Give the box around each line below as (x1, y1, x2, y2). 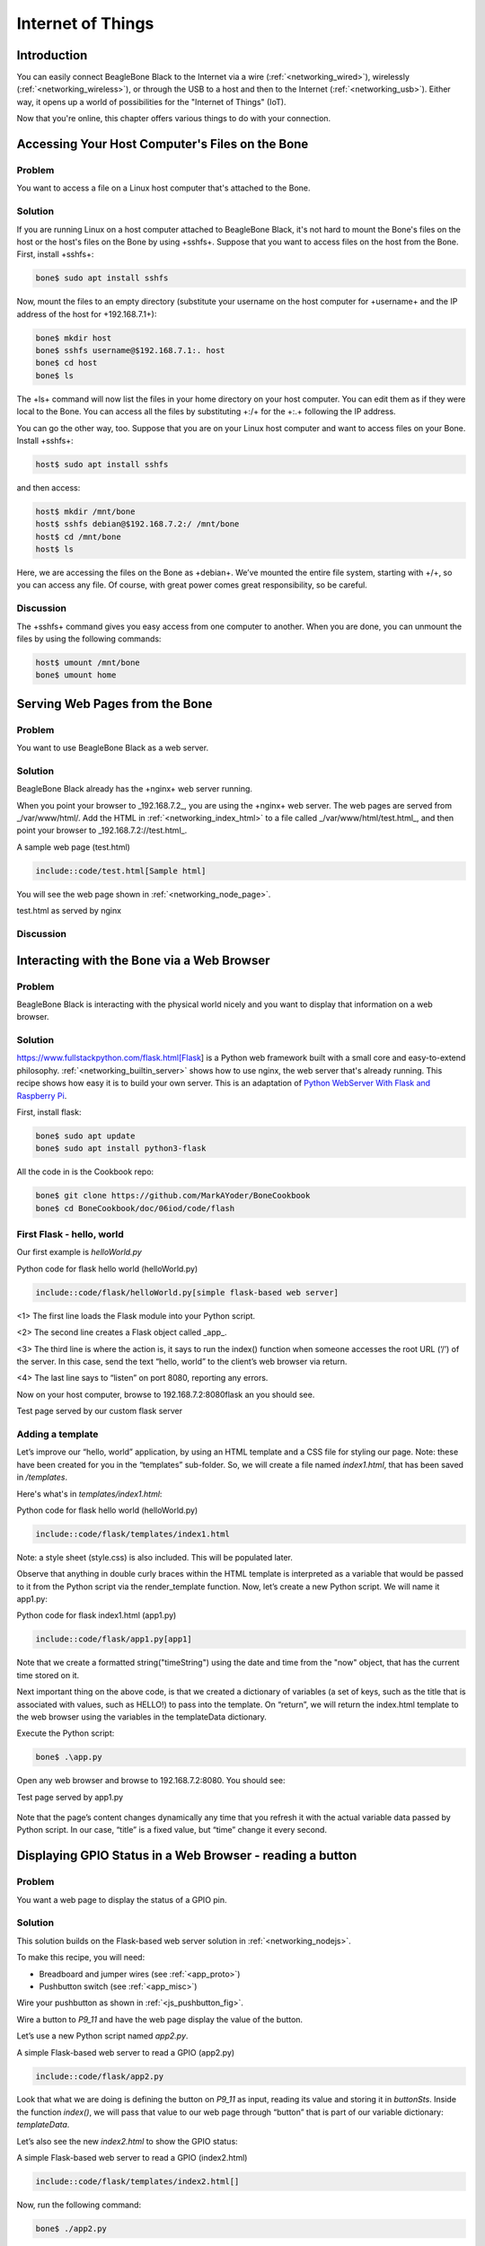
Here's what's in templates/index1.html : (16, 1488, 163, 1499)
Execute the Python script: (16, 1728, 115, 1738)
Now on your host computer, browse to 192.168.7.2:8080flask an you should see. (16, 1389, 315, 1400)
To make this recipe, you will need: (16, 1952, 145, 1963)
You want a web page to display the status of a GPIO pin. (16, 1894, 228, 1905)
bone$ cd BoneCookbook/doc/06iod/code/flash (35, 1203, 235, 1213)
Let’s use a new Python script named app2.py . (16, 2030, 189, 2041)
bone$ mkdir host (35, 332, 112, 343)
